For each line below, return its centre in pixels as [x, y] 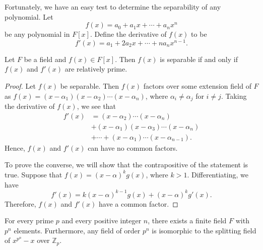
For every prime [29, 221]
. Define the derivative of [128, 34]
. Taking [234, 96]
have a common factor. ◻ [139, 203]
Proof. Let [20, 86]
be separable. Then [90, 86]
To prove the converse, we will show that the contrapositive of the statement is [126, 165]
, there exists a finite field [187, 221]
